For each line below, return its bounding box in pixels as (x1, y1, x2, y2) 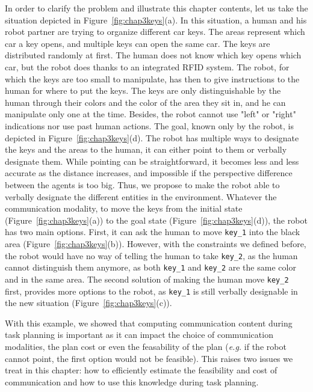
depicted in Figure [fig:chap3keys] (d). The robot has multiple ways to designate (5, 131, 299, 144)
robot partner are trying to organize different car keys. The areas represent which (5, 25, 305, 38)
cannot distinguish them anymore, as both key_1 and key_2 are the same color (5, 261, 296, 274)
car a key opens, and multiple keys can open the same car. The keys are (5, 37, 270, 49)
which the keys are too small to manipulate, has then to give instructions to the (5, 72, 300, 85)
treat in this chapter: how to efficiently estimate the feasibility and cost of (5, 364, 277, 376)
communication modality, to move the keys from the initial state (5, 202, 243, 215)
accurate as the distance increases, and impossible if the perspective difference (5, 167, 293, 179)
